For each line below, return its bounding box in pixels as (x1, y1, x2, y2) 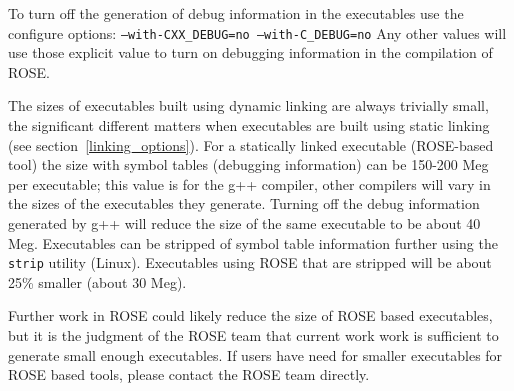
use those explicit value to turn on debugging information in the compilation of (8, 42, 493, 63)
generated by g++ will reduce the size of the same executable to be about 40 (8, 213, 481, 233)
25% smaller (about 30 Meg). (8, 271, 187, 292)
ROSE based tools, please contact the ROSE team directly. (8, 364, 370, 385)
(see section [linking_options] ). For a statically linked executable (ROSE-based (8, 134, 494, 155)
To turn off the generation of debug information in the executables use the (8, 3, 464, 23)
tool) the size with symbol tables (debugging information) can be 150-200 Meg (8, 154, 489, 175)
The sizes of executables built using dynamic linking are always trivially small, (8, 95, 489, 116)
